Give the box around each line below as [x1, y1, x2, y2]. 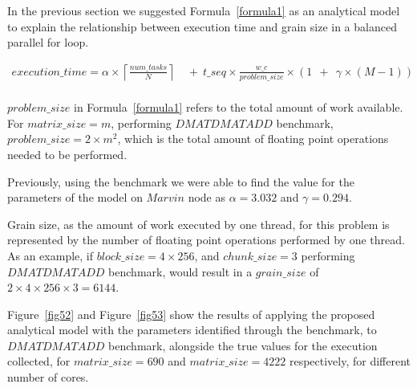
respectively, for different [289, 353, 411, 370]
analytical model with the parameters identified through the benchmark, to [7, 321, 377, 338]
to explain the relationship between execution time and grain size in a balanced [7, 18, 397, 35]
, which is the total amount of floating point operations [117, 130, 389, 147]
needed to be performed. [7, 145, 128, 162]
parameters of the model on [7, 189, 143, 206]
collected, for [7, 353, 71, 370]
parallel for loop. [7, 34, 89, 51]
